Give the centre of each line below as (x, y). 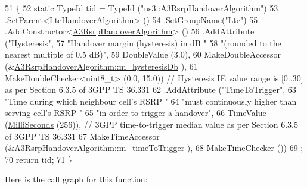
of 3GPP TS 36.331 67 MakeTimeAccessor (82, 136)
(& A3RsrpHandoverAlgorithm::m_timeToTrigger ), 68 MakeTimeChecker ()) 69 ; (154, 148)
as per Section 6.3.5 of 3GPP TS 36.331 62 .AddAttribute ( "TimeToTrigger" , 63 (151, 89)
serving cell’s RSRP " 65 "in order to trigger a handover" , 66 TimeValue (136, 113)
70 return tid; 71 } (38, 159)
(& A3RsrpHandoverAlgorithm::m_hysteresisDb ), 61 (101, 66)
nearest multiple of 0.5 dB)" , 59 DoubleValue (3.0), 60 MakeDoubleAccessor (143, 54)
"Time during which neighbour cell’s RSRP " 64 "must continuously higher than (151, 101)
